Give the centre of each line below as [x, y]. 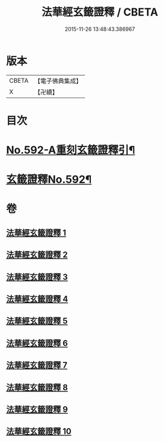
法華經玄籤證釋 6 [37, 343]
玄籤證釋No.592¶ [49, 180]
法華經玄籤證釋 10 [39, 432]
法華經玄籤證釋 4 [37, 299]
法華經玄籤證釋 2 [37, 255]
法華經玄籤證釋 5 [37, 321]
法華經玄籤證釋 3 [37, 277]
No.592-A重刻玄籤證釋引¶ [71, 150]
